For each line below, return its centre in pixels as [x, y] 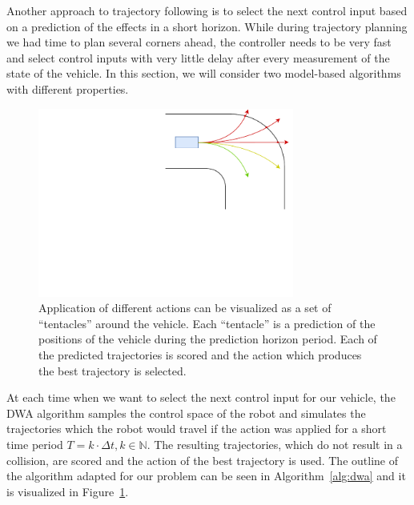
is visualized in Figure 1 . [68, 491]
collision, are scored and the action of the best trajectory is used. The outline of [202, 460]
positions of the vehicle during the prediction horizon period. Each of [208, 339]
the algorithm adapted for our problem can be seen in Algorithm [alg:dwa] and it [206, 476]
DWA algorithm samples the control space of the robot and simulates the [186, 413]
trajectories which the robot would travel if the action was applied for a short [197, 429]
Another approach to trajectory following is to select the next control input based [207, 10]
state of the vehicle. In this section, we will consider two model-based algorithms [204, 73]
